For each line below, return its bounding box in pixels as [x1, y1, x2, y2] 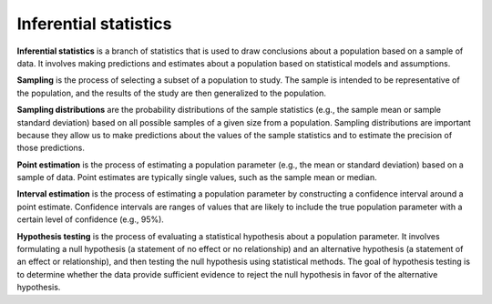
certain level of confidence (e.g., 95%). [16, 214, 164, 225]
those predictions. [16, 142, 86, 154]
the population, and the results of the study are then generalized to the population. [16, 87, 327, 98]
